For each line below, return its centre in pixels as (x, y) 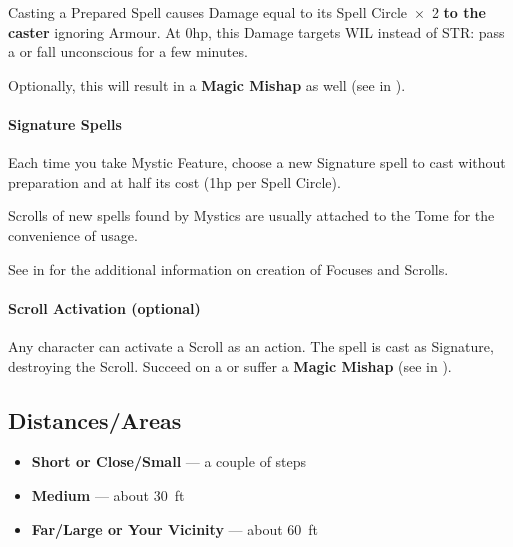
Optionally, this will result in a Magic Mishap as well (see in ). (207, 84)
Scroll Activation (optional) (104, 307)
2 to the (458, 12)
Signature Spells (65, 123)
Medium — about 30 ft (108, 494)
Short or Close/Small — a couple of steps (169, 461)
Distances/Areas (95, 419)
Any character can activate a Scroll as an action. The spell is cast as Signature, (251, 345)
